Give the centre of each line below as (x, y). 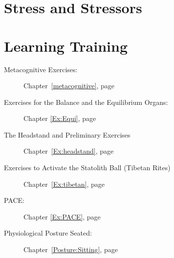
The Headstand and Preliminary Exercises (67, 134)
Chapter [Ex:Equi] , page (60, 118)
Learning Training (66, 46)
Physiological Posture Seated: (48, 233)
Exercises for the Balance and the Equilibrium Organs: (86, 102)
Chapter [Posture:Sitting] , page (71, 249)
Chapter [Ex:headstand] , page (69, 151)
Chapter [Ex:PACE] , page (62, 216)
